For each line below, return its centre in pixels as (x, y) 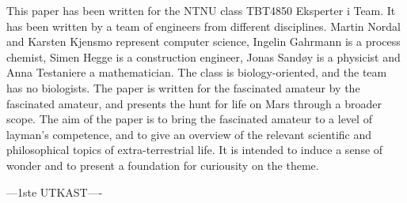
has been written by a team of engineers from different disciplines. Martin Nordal (203, 26)
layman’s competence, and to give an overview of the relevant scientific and (189, 134)
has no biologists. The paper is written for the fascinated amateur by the (183, 87)
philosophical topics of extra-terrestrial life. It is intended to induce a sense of (195, 150)
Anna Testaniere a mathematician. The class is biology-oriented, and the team (197, 72)
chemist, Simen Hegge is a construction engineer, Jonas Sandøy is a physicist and (203, 56)
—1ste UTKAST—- (55, 192)
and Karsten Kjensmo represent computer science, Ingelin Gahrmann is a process (203, 41)
